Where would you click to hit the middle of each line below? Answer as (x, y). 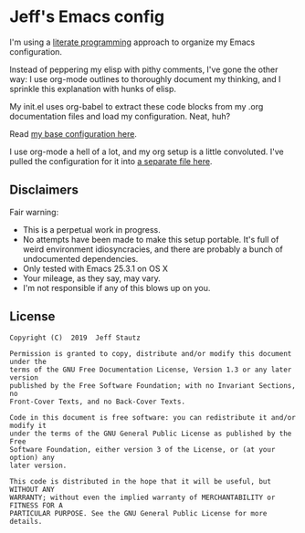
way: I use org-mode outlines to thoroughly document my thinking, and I (145, 78)
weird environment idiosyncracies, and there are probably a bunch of (152, 249)
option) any (32, 457)
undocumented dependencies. (80, 258)
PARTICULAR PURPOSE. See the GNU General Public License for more (138, 513)
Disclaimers (44, 190)
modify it (28, 425)
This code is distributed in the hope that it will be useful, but (141, 481)
